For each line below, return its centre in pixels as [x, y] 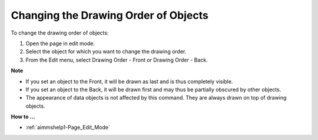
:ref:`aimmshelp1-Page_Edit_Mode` [68, 127]
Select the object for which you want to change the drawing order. [106, 52]
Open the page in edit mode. [60, 43]
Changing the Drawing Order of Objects [110, 15]
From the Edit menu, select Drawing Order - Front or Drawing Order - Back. [117, 60]
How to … [23, 117]
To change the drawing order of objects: [60, 33]
